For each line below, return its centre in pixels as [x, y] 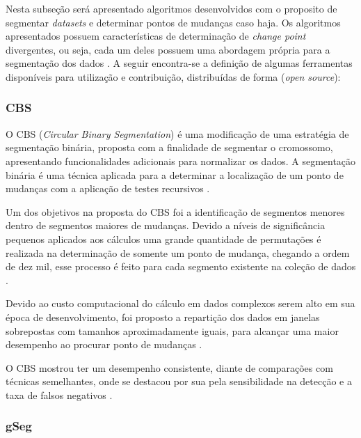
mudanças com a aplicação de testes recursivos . [108, 188]
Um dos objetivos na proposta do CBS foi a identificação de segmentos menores [175, 211]
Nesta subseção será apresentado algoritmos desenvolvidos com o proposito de [171, 8]
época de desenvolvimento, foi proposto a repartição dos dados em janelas [163, 316]
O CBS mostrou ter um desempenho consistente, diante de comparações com [169, 367]
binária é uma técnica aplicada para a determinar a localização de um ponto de [175, 174]
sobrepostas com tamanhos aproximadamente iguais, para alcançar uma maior [172, 330]
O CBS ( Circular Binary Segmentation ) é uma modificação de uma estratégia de [177, 133]
